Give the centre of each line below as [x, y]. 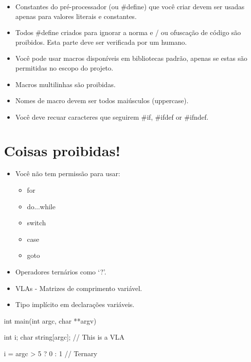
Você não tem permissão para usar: [68, 173]
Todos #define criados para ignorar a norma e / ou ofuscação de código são [128, 32]
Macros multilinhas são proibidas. [65, 84]
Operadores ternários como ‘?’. [61, 272]
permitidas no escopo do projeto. [64, 67]
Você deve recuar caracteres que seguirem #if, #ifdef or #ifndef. [112, 117]
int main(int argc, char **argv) [50, 320]
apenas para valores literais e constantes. [76, 16]
